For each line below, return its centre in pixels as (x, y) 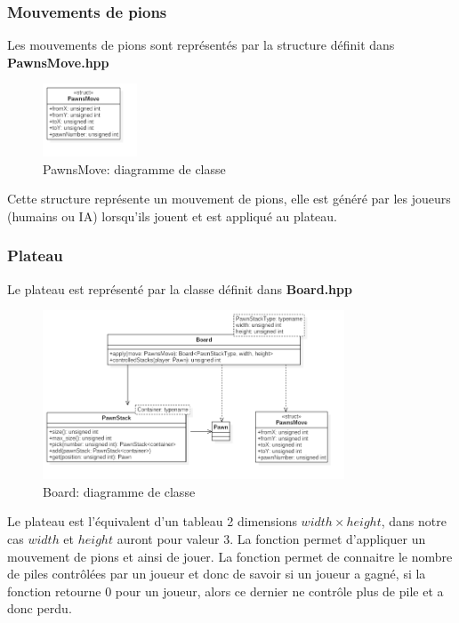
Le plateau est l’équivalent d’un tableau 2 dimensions (152, 521)
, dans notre (414, 521)
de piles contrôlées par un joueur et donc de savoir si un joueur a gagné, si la (217, 574)
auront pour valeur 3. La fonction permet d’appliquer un (271, 539)
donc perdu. (40, 608)
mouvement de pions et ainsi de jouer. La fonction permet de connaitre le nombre (230, 556)
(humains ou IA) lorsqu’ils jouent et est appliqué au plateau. (172, 216)
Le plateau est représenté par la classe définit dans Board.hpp (180, 288)
